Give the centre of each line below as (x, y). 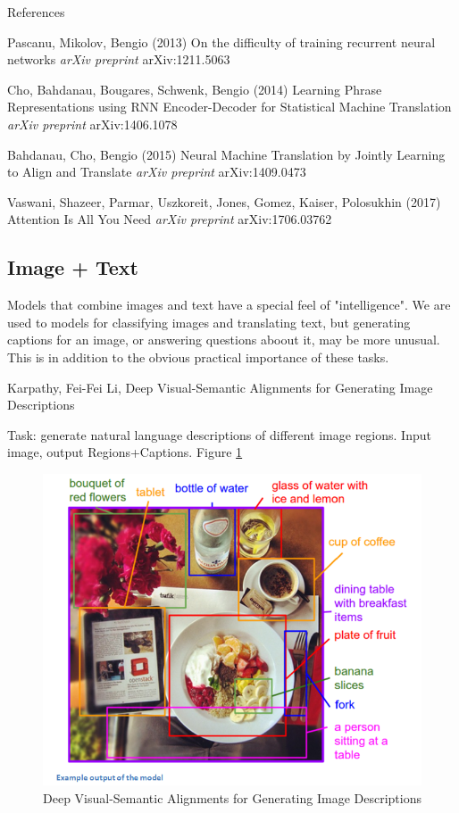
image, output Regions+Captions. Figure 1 (125, 452)
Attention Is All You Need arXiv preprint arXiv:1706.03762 (170, 219)
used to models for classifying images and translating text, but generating (209, 322)
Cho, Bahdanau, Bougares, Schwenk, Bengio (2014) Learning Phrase (195, 89)
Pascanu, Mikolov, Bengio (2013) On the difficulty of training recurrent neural (221, 41)
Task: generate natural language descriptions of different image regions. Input (219, 434)
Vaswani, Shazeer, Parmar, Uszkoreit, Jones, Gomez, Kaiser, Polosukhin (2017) (224, 201)
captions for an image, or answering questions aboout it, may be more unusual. (224, 340)
